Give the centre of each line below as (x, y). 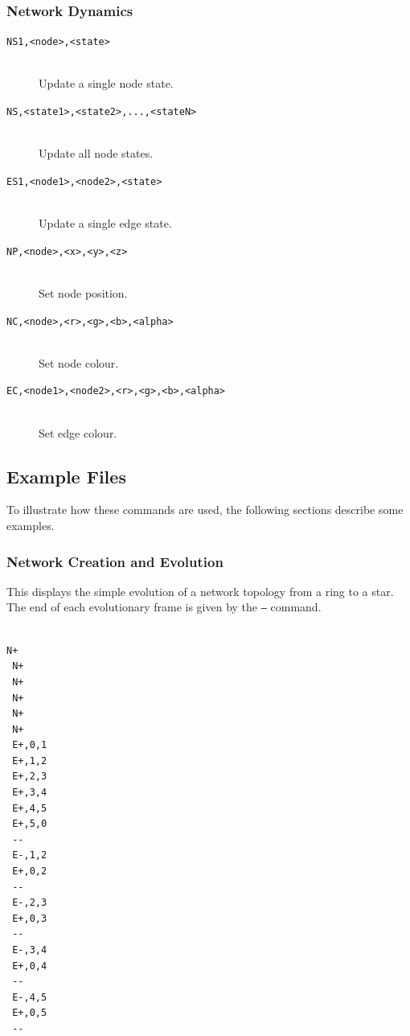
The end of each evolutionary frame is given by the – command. (164, 607)
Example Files (66, 476)
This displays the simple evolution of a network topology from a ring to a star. (200, 591)
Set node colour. (79, 362)
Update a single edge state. (105, 223)
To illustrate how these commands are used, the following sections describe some (205, 510)
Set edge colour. (78, 432)
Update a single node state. (106, 83)
